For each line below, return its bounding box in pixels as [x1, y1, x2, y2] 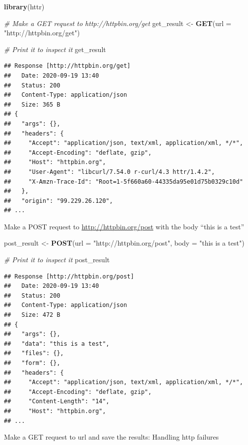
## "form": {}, [4, 360, 60, 366]
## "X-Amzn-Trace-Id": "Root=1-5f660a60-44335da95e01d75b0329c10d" [4, 178, 243, 185]
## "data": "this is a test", [4, 340, 110, 347]
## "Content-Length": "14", [4, 398, 110, 405]
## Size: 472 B [4, 311, 60, 319]
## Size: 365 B [4, 101, 60, 108]
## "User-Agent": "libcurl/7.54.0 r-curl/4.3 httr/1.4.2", [4, 168, 215, 175]
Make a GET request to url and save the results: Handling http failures [4, 432, 219, 442]
